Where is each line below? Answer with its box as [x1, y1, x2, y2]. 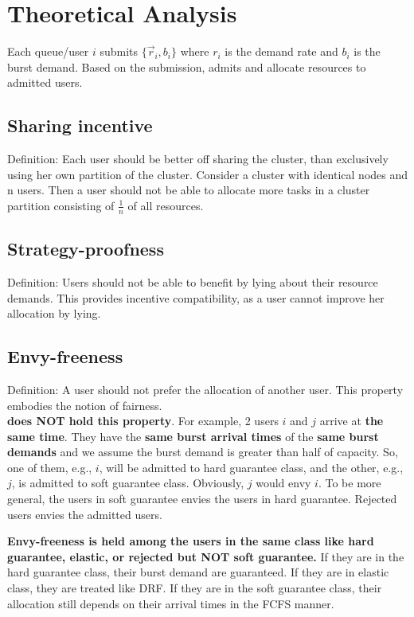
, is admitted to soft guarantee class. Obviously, [11, 474, 244, 491]
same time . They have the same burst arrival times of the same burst [7, 428, 379, 444]
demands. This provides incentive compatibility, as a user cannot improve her [7, 289, 385, 306]
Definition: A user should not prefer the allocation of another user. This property [7, 381, 404, 397]
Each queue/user [7, 43, 89, 60]
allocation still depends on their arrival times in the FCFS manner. [7, 595, 334, 611]
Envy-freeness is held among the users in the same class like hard [7, 533, 374, 549]
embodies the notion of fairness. [7, 396, 162, 413]
